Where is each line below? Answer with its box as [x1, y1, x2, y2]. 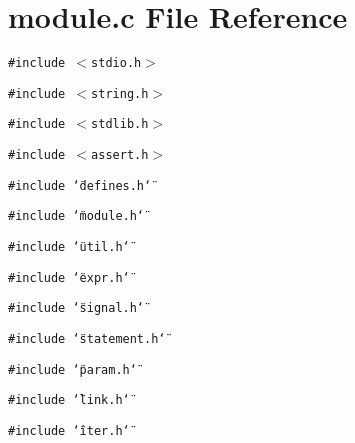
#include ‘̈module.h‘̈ [8, 209, 145, 224]
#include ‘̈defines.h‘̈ [8, 178, 152, 193]
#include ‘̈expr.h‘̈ [8, 270, 130, 285]
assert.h [91, 148, 149, 163]
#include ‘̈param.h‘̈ [8, 362, 137, 377]
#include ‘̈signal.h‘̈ [8, 301, 145, 316]
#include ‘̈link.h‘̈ [8, 393, 130, 408]
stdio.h [91, 56, 142, 71]
